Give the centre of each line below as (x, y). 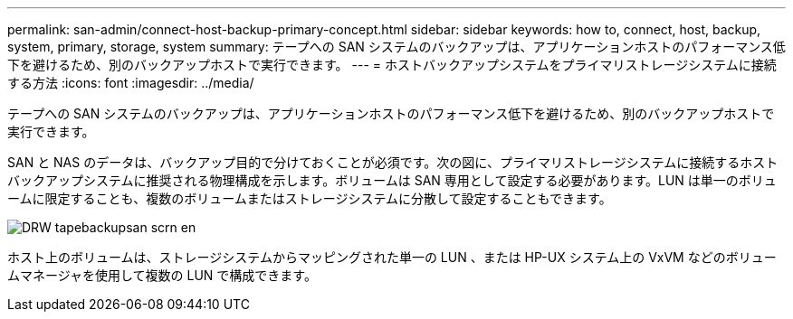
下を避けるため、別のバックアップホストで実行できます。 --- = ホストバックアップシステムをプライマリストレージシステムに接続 (392, 65)
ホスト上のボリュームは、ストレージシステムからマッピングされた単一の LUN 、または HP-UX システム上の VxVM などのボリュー (392, 257)
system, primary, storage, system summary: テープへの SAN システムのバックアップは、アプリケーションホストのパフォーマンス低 (396, 47)
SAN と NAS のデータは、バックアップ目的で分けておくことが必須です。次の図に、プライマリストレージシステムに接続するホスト (393, 162)
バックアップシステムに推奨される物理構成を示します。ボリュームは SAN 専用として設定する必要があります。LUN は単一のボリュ (392, 180)
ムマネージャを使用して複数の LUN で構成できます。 (162, 275)
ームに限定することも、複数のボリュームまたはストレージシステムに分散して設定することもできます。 (310, 198)
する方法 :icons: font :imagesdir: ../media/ (131, 83)
